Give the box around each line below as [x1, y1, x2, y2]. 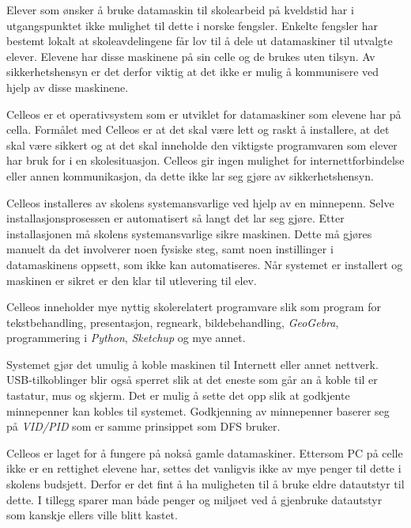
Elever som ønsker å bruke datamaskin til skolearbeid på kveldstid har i [6, 2, 354, 17]
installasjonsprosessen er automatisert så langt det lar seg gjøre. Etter [6, 210, 345, 226]
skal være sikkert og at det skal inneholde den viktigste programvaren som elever [6, 136, 398, 153]
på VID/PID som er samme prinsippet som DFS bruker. [6, 418, 281, 435]
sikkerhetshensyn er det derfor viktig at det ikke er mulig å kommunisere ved [6, 63, 379, 80]
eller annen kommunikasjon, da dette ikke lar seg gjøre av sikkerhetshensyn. [6, 167, 374, 184]
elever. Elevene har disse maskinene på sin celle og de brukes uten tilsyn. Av [6, 47, 375, 64]
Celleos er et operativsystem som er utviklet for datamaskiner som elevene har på [6, 105, 402, 122]
